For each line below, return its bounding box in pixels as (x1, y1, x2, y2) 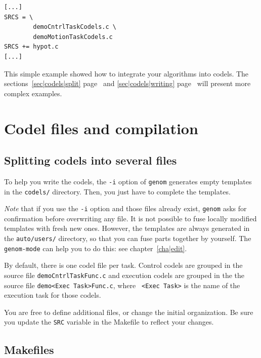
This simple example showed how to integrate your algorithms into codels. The (4, 68, 249, 78)
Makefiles (4, 341, 54, 357)
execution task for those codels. (4, 290, 101, 300)
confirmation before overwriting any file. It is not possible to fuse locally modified (4, 213, 257, 223)
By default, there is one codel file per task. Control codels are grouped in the (4, 260, 243, 270)
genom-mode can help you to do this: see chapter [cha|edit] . (4, 243, 187, 253)
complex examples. (4, 88, 62, 98)
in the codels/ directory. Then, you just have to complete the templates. (4, 186, 231, 196)
